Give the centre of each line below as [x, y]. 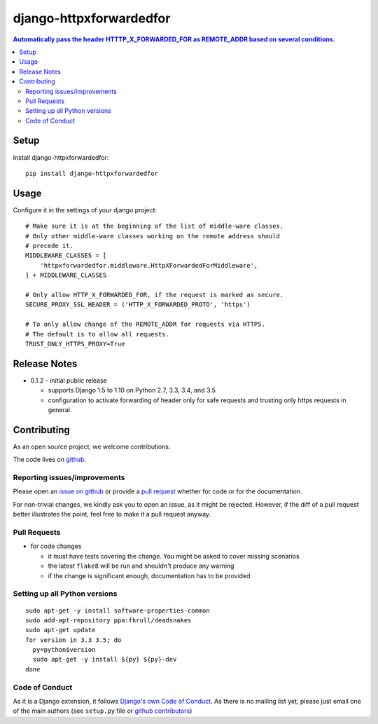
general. [60, 410]
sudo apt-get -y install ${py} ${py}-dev [105, 660]
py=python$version [64, 650]
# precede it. [49, 246]
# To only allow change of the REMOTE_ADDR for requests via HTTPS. [145, 325]
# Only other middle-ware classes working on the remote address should [153, 236]
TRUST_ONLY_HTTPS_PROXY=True [75, 344]
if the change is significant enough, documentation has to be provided [149, 575]
